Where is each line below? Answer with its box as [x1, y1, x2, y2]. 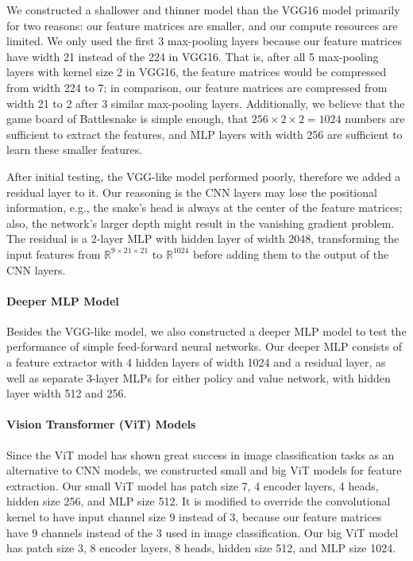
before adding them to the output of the [192, 245, 389, 262]
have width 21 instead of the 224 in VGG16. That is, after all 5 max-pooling [6, 48, 379, 64]
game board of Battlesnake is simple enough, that [6, 110, 249, 127]
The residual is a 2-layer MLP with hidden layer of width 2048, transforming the [6, 230, 399, 247]
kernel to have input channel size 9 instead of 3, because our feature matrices [6, 509, 382, 525]
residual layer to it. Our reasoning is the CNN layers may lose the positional [6, 183, 377, 200]
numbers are [345, 110, 405, 127]
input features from [6, 245, 101, 262]
